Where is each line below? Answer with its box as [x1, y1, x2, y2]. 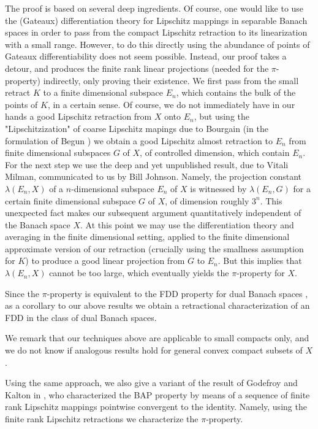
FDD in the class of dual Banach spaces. [5, 311, 157, 323]
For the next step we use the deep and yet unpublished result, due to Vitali [5, 158, 289, 171]
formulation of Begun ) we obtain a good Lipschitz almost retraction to [5, 134, 273, 147]
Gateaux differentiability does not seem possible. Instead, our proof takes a [5, 50, 287, 63]
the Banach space [5, 218, 70, 231]
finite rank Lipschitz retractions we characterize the [5, 412, 199, 425]
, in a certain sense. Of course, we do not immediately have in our [47, 98, 295, 110]
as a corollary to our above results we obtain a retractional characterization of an [5, 299, 310, 312]
